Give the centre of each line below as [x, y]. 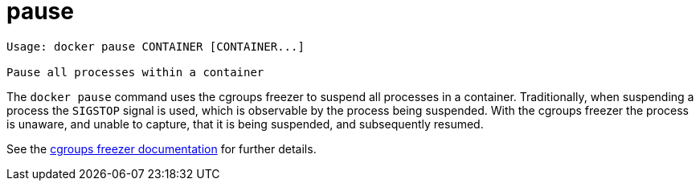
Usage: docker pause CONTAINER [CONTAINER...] [156, 46]
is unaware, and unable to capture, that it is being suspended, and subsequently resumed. [245, 124]
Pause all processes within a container [135, 72]
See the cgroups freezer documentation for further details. [162, 148]
